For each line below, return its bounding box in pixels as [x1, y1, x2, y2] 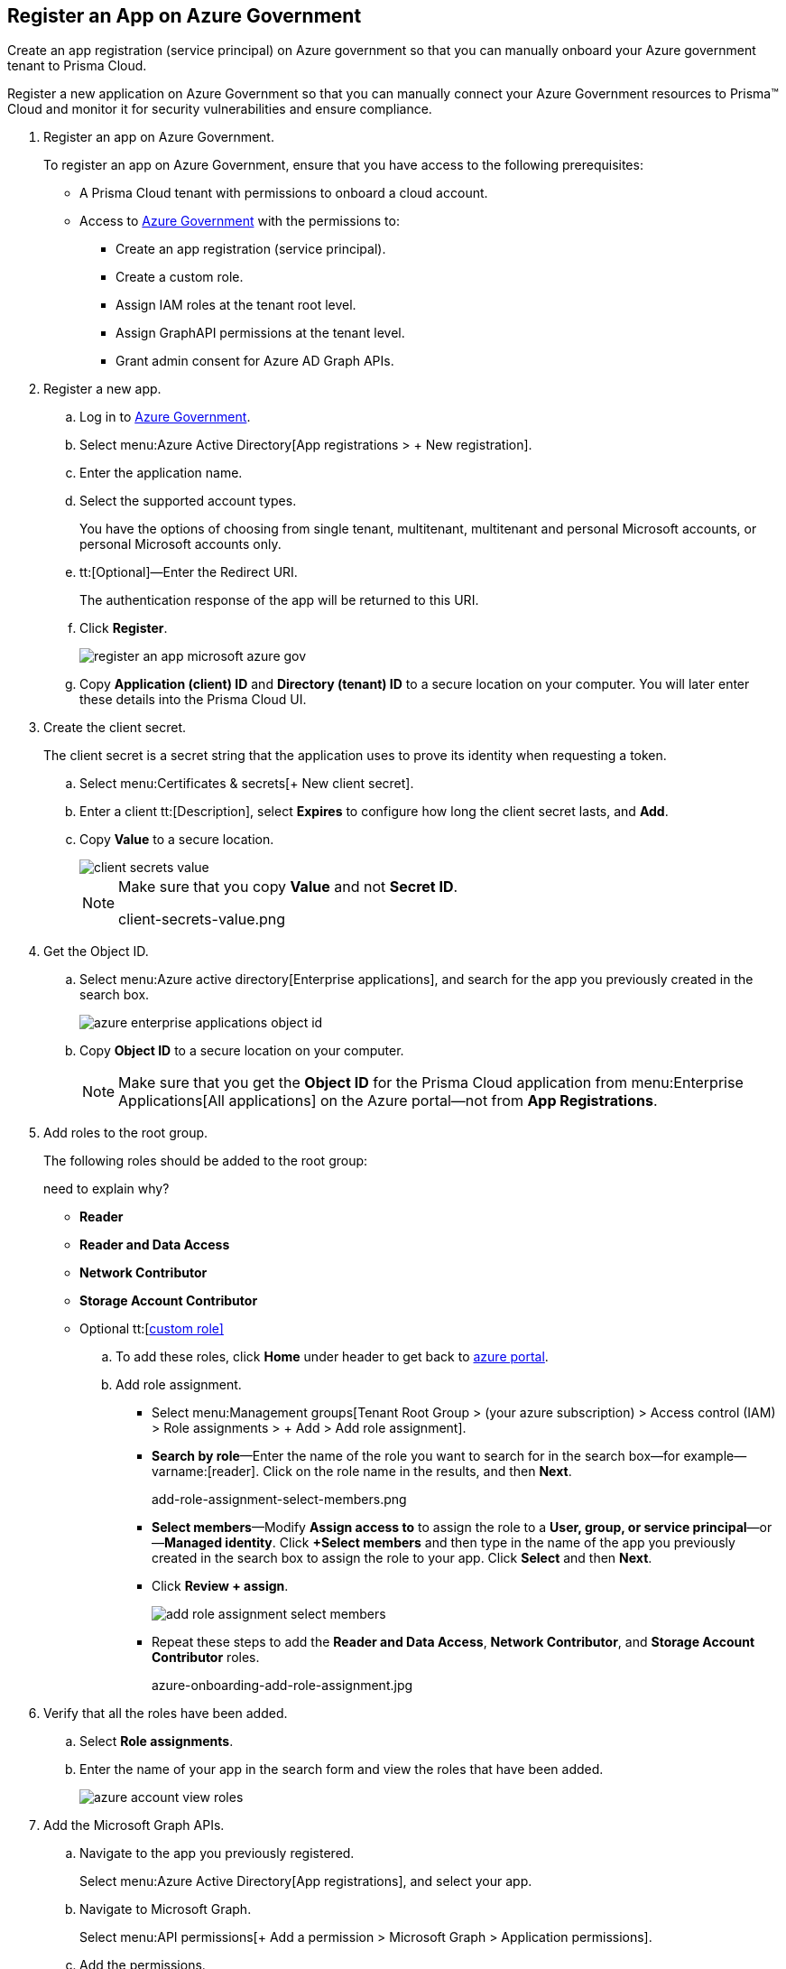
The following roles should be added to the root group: [43, 1153, 368, 1169]
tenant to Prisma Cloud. [7, 58, 147, 74]
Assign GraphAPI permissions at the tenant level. [116, 325, 405, 341]
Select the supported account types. [79, 493, 297, 509]
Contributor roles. [152, 1649, 260, 1666]
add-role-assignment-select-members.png [152, 1491, 407, 1508]
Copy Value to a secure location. [79, 831, 274, 848]
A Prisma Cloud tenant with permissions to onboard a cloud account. [79, 185, 488, 201]
